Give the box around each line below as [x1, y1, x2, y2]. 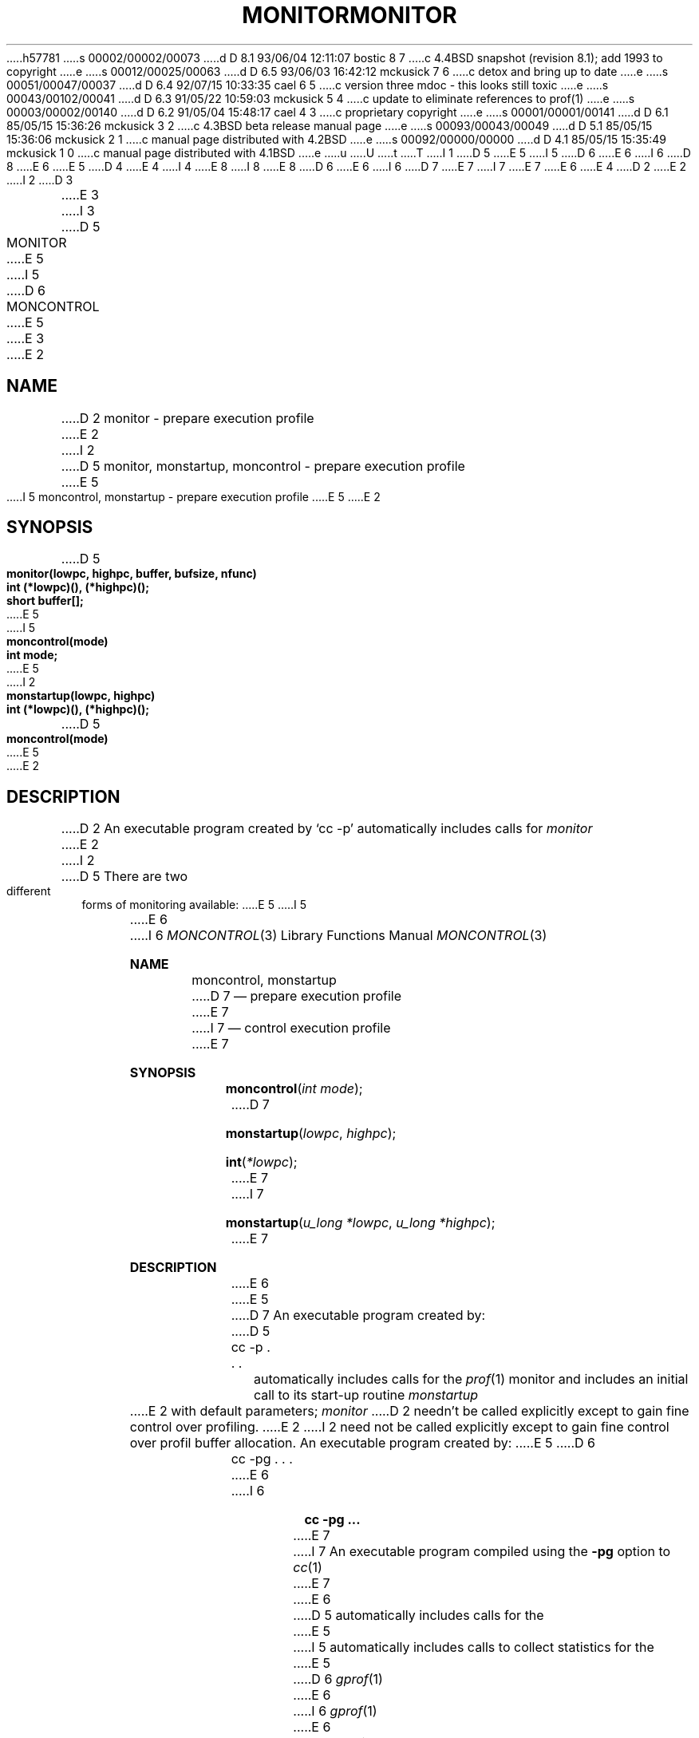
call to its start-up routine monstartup [253, 1387, 479, 1404]
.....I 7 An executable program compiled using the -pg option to [293, 1543, 671, 1560]
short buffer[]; [6, 594, 84, 608]
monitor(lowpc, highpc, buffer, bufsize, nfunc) [6, 567, 257, 581]
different [6, 884, 51, 899]
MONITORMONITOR [242, 2, 457, 29]
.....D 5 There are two [61, 868, 188, 885]
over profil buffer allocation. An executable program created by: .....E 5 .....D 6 [129, 1435, 596, 1452]
